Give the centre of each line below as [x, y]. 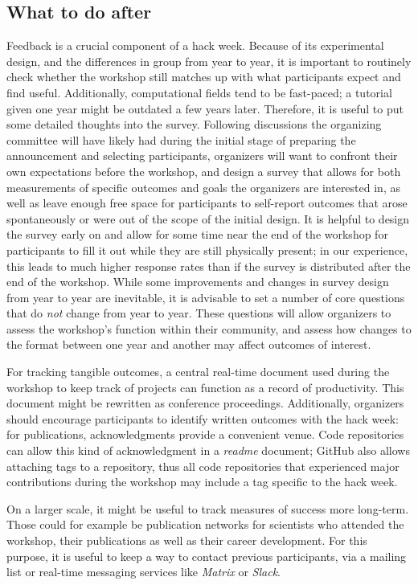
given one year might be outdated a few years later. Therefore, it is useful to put [205, 108]
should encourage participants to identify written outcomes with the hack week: [203, 418]
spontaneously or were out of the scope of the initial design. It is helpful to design [208, 218]
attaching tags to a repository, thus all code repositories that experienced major [203, 466]
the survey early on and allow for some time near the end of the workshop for [197, 234]
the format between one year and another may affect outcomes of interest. [189, 344]
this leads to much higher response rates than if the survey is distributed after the [209, 266]
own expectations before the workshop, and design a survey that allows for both [204, 171]
